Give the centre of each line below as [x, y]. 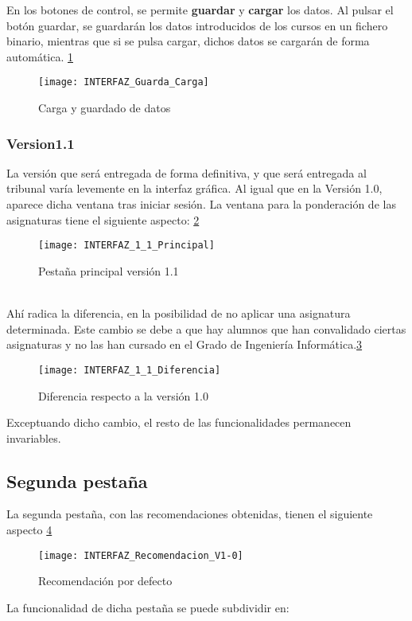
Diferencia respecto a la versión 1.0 [123, 395]
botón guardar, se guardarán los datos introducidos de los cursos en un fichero [197, 25]
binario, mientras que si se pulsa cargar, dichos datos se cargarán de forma [188, 41]
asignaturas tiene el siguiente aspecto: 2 [103, 219]
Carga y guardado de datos [105, 108]
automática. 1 [40, 56]
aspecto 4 [29, 530]
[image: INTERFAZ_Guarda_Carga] [124, 82]
